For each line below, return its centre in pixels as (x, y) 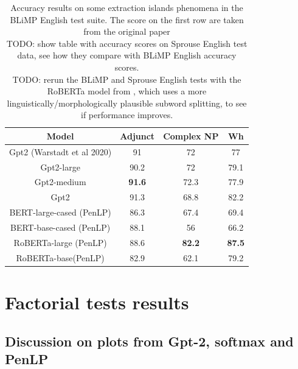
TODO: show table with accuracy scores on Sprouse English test (127, 43)
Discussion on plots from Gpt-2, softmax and (149, 341)
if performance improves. (127, 115)
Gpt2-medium (60, 182)
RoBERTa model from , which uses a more (127, 91)
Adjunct (137, 135)
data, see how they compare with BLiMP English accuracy (127, 55)
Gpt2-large (60, 167)
